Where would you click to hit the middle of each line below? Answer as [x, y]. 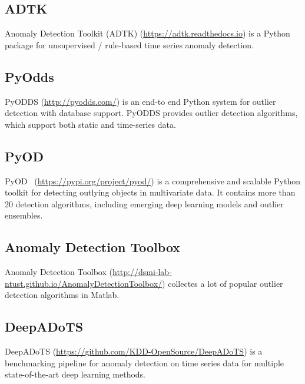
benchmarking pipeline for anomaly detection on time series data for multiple [144, 363]
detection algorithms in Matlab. [62, 295]
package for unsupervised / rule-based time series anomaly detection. [129, 44]
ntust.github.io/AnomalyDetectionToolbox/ [84, 283]
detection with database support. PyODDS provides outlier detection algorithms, [151, 113]
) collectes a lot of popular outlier [223, 283]
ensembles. [24, 215]
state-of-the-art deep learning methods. [75, 374]
